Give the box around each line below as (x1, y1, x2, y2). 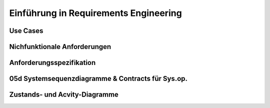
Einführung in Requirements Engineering (9, 7, 182, 18)
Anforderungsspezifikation (9, 58, 96, 67)
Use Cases (9, 26, 43, 35)
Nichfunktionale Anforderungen (9, 42, 111, 51)
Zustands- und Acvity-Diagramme (9, 90, 118, 99)
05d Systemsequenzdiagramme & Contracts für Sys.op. (9, 74, 187, 83)
